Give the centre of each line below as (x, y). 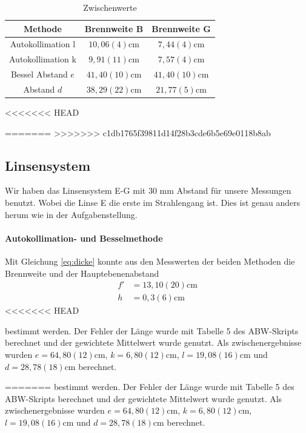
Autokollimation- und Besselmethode (84, 238)
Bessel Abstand (39, 74)
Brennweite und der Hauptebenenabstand (82, 273)
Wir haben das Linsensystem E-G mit (75, 190)
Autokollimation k (43, 59)
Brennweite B (114, 28)
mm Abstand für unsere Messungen (225, 190)
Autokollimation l (43, 44)
